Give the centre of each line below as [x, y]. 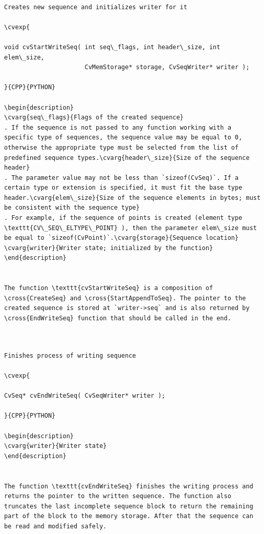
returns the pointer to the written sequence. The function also [118, 496]
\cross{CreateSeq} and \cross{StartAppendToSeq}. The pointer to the [125, 298]
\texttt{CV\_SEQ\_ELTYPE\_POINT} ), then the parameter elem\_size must [130, 228]
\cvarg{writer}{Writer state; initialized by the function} [109, 248]
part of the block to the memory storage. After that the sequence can [129, 516]
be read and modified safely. [56, 526]
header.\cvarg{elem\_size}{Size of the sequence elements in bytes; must [133, 198]
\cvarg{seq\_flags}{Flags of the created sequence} [94, 118]
